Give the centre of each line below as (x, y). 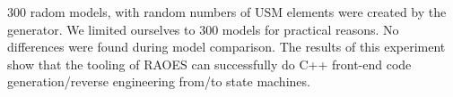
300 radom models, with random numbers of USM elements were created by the (227, 12)
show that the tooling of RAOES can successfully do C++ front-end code (209, 64)
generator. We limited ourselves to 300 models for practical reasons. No (203, 29)
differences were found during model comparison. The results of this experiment (226, 47)
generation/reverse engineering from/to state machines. (159, 81)
